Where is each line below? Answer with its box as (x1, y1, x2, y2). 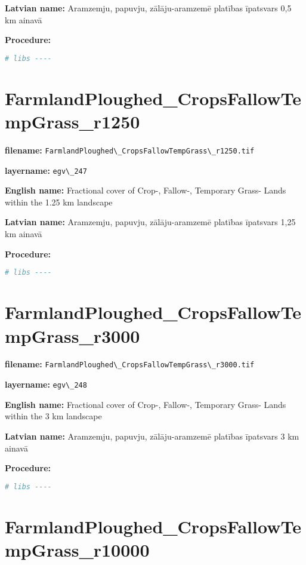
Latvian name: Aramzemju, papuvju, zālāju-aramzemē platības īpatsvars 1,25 (5, 216, 296, 228)
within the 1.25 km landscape (5, 195, 113, 208)
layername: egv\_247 (5, 164, 87, 176)
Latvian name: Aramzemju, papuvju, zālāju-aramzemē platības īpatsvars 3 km (5, 429, 299, 442)
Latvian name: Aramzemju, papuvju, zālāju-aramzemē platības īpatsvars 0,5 (5, 2, 292, 14)
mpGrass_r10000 (5, 537, 150, 561)
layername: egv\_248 (5, 378, 87, 391)
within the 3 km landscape (5, 410, 102, 422)
